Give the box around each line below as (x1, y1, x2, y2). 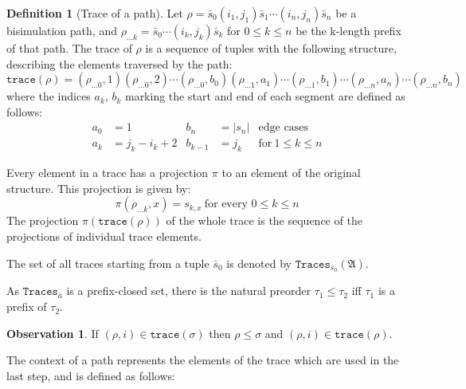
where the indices (6, 88, 91, 104)
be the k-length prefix (296, 22, 401, 38)
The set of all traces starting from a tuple (6, 254, 210, 271)
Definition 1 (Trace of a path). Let (6, 5, 183, 21)
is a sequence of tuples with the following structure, (145, 40, 397, 56)
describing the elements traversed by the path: (6, 55, 233, 72)
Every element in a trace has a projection (6, 164, 209, 181)
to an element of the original (221, 164, 361, 181)
